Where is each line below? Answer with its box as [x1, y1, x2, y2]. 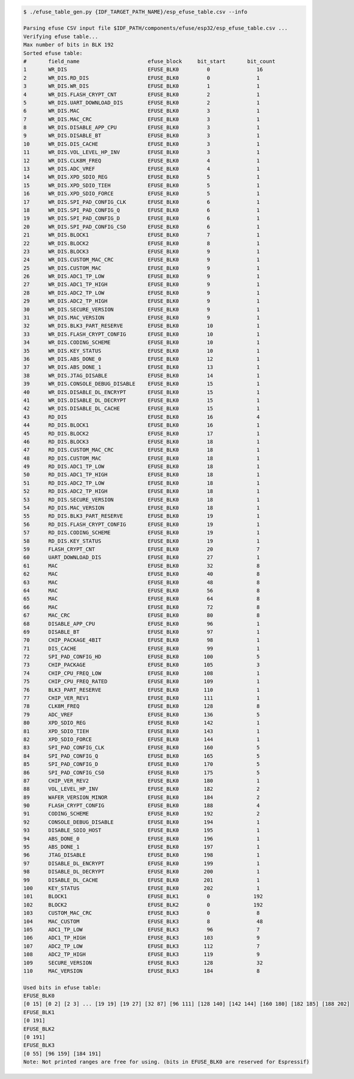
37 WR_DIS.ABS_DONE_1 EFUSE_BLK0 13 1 [23, 364, 260, 370]
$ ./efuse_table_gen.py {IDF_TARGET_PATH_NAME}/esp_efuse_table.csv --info [23, 8, 248, 15]
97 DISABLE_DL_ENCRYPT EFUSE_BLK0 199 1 [23, 860, 260, 867]
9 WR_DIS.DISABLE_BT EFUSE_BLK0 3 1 [23, 132, 260, 139]
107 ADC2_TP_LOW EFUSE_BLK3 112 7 [23, 942, 260, 950]
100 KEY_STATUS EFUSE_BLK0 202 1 [23, 885, 260, 892]
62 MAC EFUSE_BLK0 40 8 [23, 571, 260, 577]
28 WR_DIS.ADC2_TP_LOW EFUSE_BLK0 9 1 [23, 290, 260, 296]
